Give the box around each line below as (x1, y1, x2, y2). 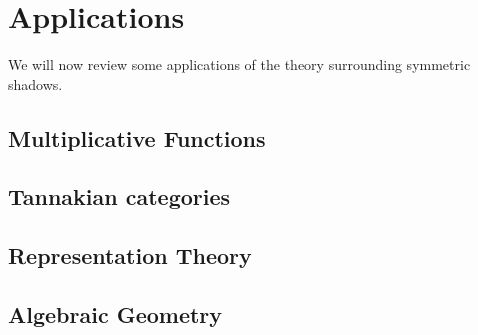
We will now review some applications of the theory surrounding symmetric (8, 54, 471, 75)
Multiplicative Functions (8, 122, 266, 153)
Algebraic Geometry (8, 299, 223, 330)
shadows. (8, 73, 63, 94)
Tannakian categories (8, 181, 231, 212)
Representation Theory (8, 240, 252, 271)
